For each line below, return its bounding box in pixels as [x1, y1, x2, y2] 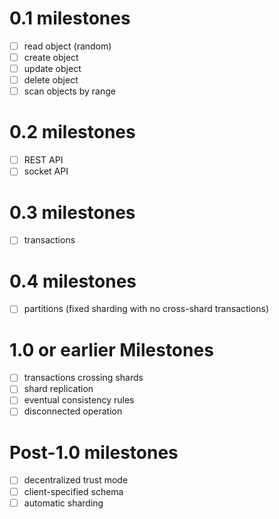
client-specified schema [23, 485, 124, 497]
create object [23, 52, 79, 63]
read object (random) [23, 40, 112, 52]
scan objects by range [23, 85, 116, 97]
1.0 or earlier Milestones [9, 338, 214, 361]
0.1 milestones [9, 7, 131, 30]
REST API [23, 154, 64, 166]
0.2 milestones [9, 121, 136, 144]
